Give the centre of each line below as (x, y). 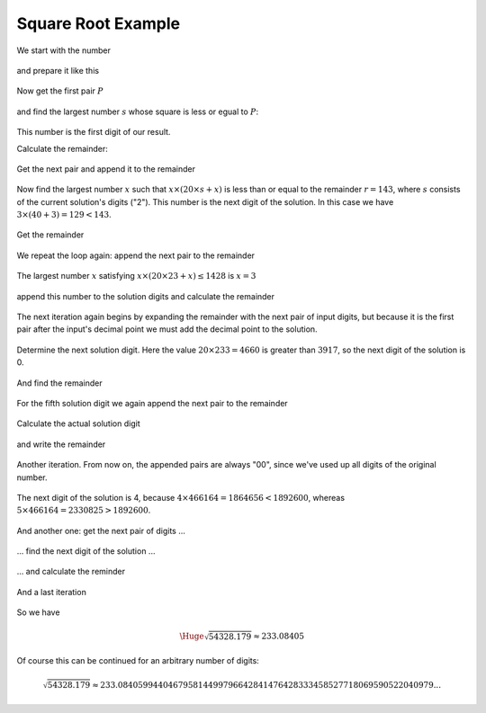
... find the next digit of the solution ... (86, 551)
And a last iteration (52, 592)
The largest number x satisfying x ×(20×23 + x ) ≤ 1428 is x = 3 (136, 276)
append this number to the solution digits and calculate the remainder (145, 296)
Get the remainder (50, 235)
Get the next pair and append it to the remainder (106, 169)
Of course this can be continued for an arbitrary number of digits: (138, 661)
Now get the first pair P (60, 91)
